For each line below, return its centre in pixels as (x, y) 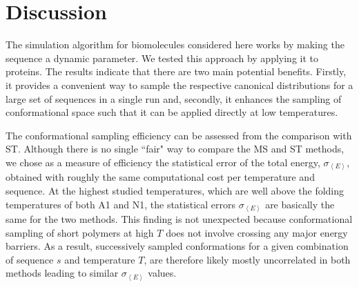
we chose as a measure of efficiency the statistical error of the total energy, (163, 162)
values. (162, 273)
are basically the (300, 204)
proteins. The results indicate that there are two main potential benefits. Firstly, (176, 71)
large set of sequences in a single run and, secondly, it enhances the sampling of (174, 98)
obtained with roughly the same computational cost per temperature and (160, 177)
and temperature (100, 259)
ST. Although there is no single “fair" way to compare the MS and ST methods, (175, 149)
